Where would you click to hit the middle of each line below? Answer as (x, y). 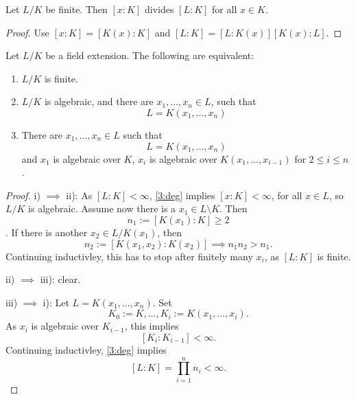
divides (159, 9)
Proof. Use (27, 32)
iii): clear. (60, 279)
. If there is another (47, 232)
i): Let (56, 302)
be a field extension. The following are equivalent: (150, 55)
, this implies (152, 326)
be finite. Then (76, 9)
